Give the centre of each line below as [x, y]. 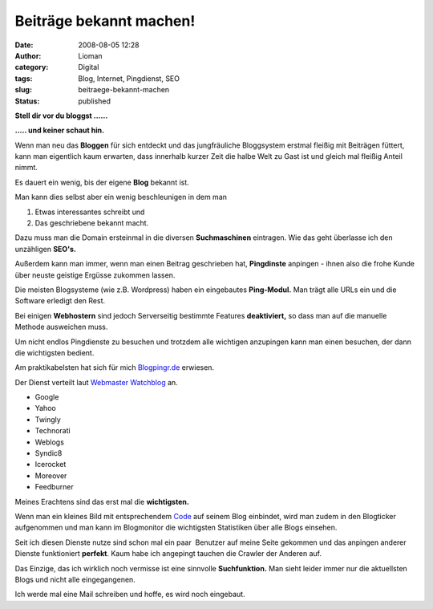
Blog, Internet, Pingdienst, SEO [129, 78]
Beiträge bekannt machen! [105, 21]
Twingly [48, 419]
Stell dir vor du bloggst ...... [61, 116]
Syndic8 [49, 453]
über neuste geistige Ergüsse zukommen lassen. [95, 275]
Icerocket [51, 465]
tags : [24, 78]
